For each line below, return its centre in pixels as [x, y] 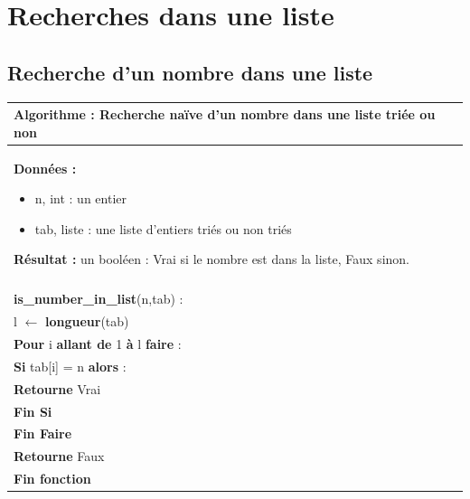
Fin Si [33, 411]
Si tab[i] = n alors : [70, 366]
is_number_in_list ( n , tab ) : [99, 299]
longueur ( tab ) [87, 321]
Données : [45, 168]
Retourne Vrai [57, 388]
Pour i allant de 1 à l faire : [98, 344]
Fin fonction [52, 479]
